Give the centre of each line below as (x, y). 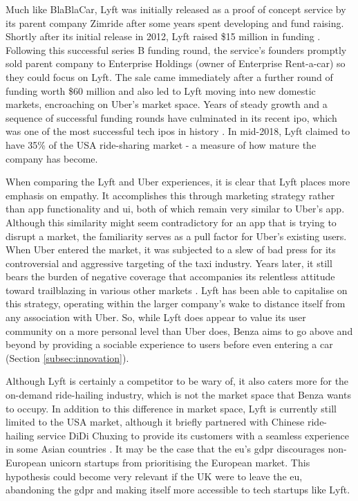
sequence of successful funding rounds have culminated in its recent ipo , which (171, 117)
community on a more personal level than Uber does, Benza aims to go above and (179, 330)
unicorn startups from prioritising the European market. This (180, 462)
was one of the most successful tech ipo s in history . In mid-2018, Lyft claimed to (178, 131)
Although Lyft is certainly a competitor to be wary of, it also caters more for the (177, 381)
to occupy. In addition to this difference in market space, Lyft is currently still (171, 408)
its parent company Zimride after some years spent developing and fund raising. (175, 22)
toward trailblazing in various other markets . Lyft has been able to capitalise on (177, 290)
